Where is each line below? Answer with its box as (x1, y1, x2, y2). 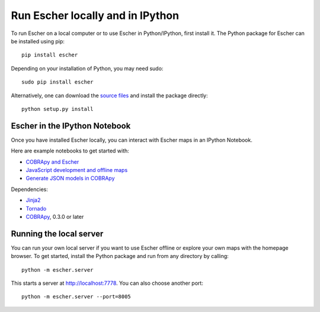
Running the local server (11, 228, 104, 238)
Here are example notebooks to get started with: (11, 147, 130, 154)
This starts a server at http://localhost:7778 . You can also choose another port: (11, 279, 204, 286)
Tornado (25, 205, 47, 212)
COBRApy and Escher (25, 158, 79, 165)
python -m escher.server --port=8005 (21, 294, 132, 300)
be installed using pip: (11, 37, 65, 44)
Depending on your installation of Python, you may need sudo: (11, 65, 164, 72)
